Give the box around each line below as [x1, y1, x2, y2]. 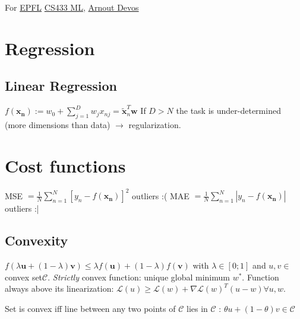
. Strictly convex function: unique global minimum [48, 270, 230, 283]
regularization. [128, 118, 181, 130]
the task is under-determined [176, 104, 281, 117]
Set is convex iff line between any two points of [5, 302, 176, 314]
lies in [186, 302, 208, 314]
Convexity [5, 231, 68, 250]
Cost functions [5, 153, 126, 177]
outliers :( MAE [132, 189, 190, 202]
